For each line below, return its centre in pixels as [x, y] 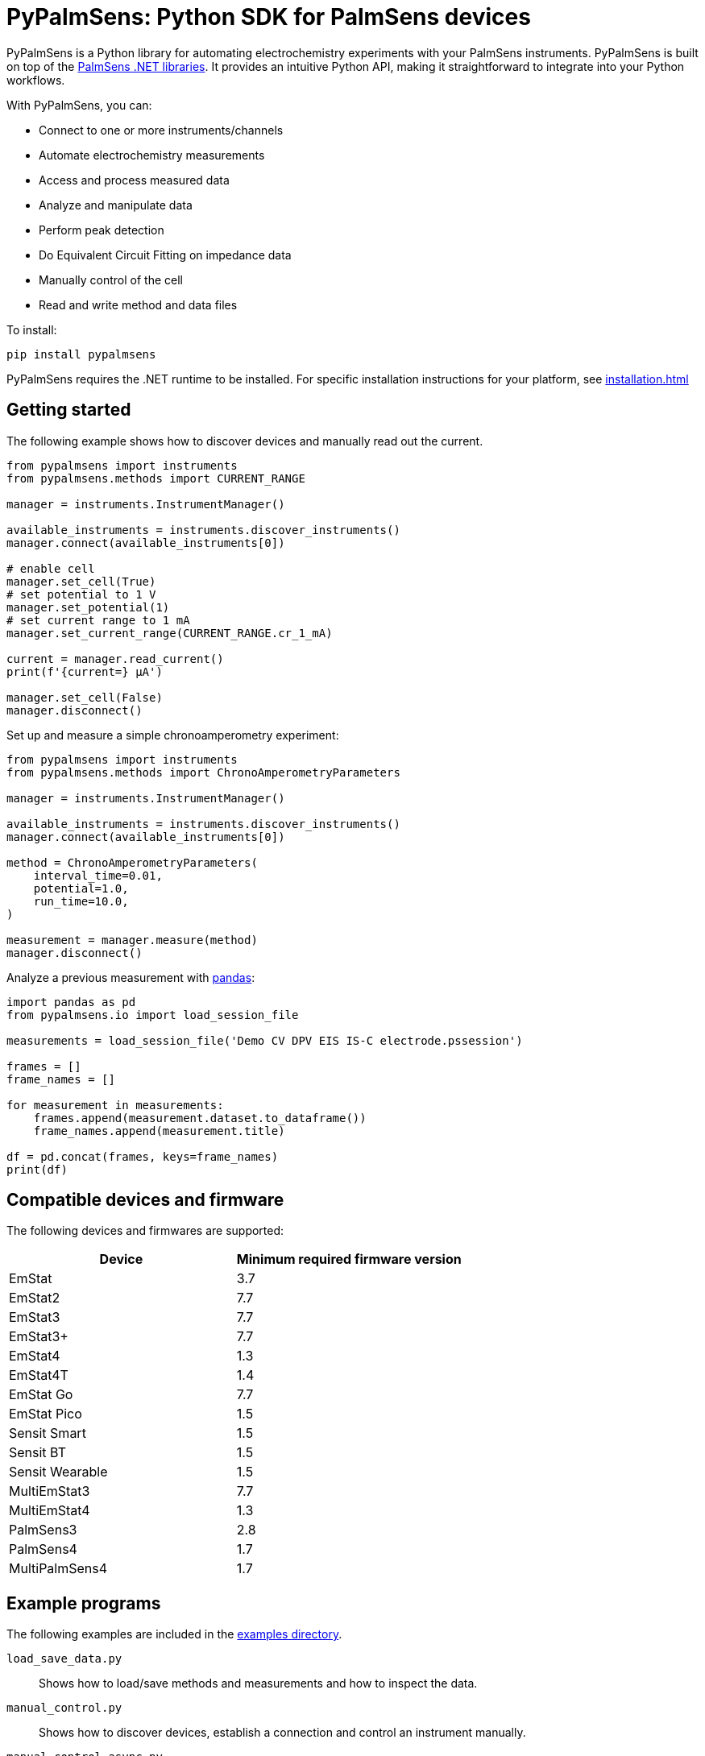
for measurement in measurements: [115, 1105]
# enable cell [51, 568]
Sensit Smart [48, 1433]
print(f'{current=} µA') [85, 671]
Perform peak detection [102, 230]
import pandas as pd [71, 1002]
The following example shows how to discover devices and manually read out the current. [245, 441]
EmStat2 [35, 1298]
